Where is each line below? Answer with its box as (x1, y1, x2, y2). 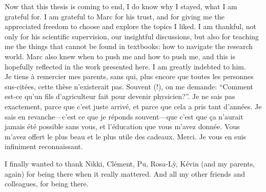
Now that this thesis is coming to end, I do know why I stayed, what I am (5, 1, 237, 11)
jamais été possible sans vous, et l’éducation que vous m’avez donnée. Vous (5, 121, 240, 132)
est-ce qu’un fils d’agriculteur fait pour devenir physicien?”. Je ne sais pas (5, 91, 235, 102)
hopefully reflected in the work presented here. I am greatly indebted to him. (5, 61, 246, 71)
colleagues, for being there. (5, 178, 89, 189)
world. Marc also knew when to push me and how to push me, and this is (5, 51, 236, 61)
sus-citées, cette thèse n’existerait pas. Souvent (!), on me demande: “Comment (5, 81, 253, 91)
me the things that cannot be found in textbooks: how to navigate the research (5, 41, 253, 52)
